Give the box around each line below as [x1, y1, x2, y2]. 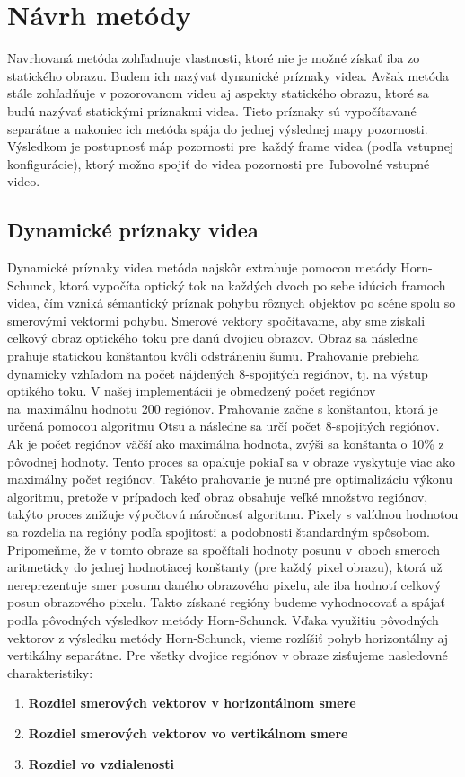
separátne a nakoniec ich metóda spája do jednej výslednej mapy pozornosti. [7, 119, 428, 138]
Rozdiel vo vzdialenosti [28, 754, 174, 773]
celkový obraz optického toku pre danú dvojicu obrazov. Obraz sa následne [7, 328, 418, 347]
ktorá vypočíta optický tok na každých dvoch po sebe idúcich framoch [59, 275, 446, 294]
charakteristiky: [7, 663, 93, 682]
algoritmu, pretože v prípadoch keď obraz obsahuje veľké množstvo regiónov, [7, 487, 428, 505]
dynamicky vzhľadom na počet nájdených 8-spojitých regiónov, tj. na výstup [7, 363, 428, 382]
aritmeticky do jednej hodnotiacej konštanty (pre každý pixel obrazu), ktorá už [7, 558, 443, 576]
